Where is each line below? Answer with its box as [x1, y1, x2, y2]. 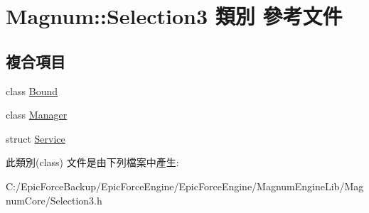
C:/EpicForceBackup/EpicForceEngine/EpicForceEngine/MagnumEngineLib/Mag [6, 178, 364, 193]
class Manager [6, 107, 68, 122]
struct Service [6, 131, 65, 146]
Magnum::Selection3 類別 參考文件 [6, 1, 343, 31]
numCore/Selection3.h [6, 192, 102, 207]
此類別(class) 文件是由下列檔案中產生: [6, 155, 179, 170]
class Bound [6, 83, 58, 98]
